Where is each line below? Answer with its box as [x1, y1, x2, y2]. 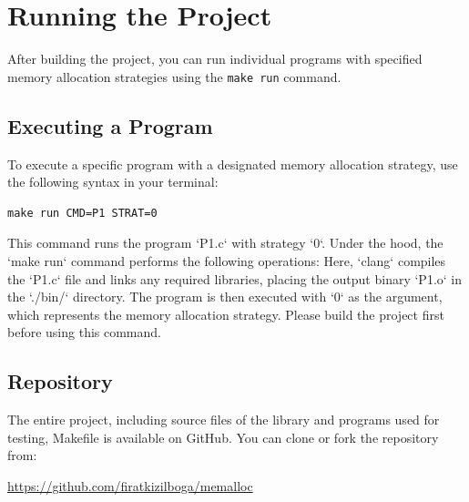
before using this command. [7, 323, 161, 342]
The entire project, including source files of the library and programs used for [7, 410, 440, 429]
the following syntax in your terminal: [7, 172, 219, 191]
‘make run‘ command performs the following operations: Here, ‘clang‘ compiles [7, 251, 446, 270]
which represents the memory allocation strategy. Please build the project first [7, 304, 444, 323]
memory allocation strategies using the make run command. [7, 67, 342, 86]
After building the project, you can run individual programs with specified [7, 49, 423, 68]
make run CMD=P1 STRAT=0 [7, 206, 158, 220]
